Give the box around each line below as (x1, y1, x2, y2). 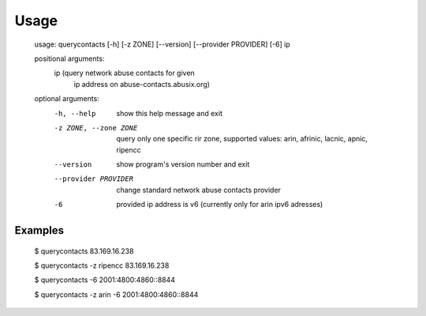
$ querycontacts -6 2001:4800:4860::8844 (34, 275, 176, 284)
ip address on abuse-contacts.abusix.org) (73, 79, 211, 88)
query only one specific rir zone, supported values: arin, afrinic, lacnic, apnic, (116, 134, 368, 144)
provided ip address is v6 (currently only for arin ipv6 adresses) (116, 200, 323, 209)
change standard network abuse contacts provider (116, 185, 282, 194)
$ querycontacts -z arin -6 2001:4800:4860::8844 (34, 289, 199, 299)
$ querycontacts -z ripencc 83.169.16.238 (34, 261, 170, 270)
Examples (14, 224, 65, 237)
